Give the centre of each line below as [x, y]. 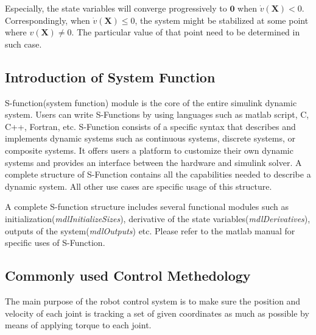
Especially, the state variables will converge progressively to [116, 8]
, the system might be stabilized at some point [222, 20]
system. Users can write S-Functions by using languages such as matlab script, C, [157, 114]
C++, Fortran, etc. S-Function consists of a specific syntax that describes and [150, 126]
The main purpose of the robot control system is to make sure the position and [153, 301]
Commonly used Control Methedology [128, 276]
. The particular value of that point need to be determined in [186, 32]
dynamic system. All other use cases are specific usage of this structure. [139, 186]
